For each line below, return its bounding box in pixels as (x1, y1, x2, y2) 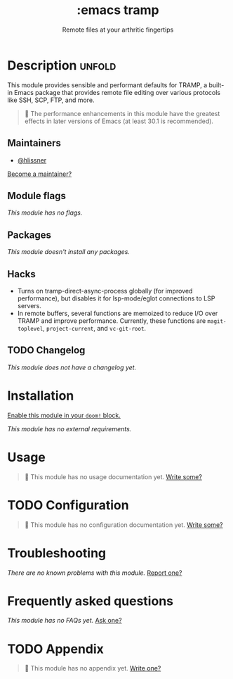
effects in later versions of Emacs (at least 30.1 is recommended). (24, 117, 214, 125)
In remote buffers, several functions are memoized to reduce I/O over (17, 309, 218, 317)
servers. (17, 301, 42, 310)
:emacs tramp (76, 2, 159, 18)
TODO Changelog (7, 344, 86, 357)
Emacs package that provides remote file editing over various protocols (13, 88, 221, 96)
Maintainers (7, 137, 62, 149)
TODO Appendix (7, 641, 104, 656)
